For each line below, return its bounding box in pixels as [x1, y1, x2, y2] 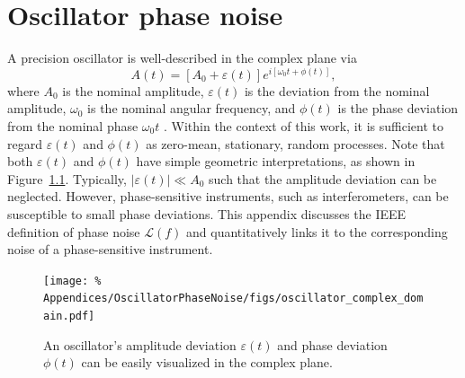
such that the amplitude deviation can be [209, 169, 437, 188]
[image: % [43, 274, 102, 287]
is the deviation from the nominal [244, 81, 430, 100]
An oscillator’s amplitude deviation [43, 335, 237, 354]
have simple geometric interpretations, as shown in [136, 152, 416, 171]
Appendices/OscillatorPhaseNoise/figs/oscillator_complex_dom [43, 292, 424, 305]
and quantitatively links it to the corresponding [186, 222, 448, 241]
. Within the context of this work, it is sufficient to [163, 116, 443, 135]
